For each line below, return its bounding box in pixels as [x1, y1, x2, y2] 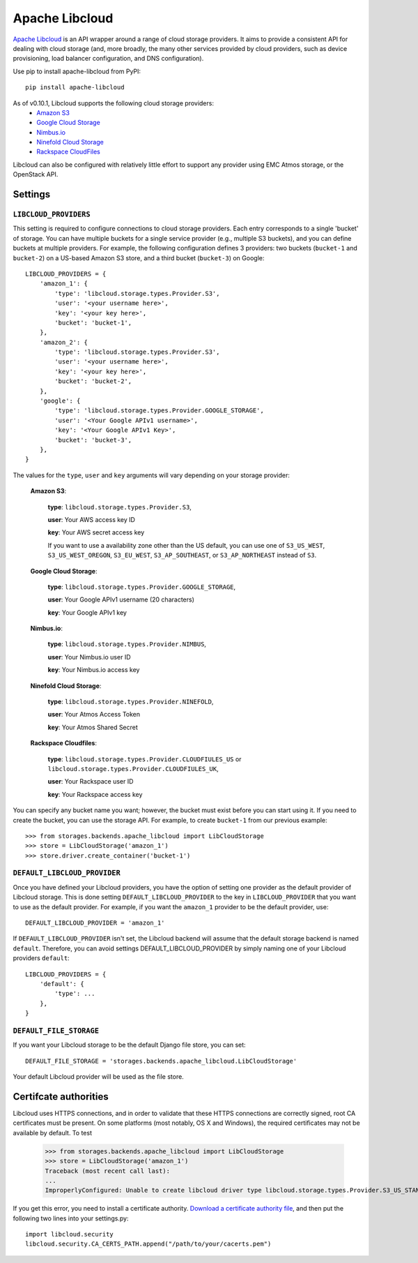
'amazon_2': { [39, 338, 88, 346]
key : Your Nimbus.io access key [47, 666, 140, 674]
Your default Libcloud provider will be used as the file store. [13, 1073, 184, 1081]
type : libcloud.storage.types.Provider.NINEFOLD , [47, 698, 214, 706]
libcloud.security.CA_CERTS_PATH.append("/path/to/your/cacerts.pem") [25, 1240, 272, 1248]
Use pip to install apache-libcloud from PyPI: [13, 67, 141, 75]
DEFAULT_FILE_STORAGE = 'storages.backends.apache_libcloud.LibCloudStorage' [25, 1057, 297, 1065]
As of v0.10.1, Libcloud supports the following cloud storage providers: [13, 98, 214, 107]
